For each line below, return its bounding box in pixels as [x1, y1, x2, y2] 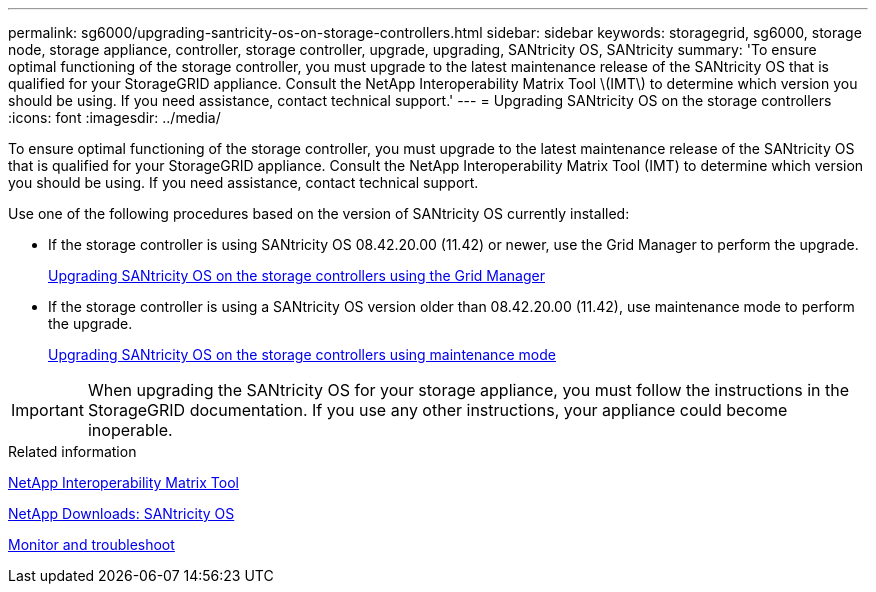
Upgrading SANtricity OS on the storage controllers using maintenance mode [48, 346, 556, 363]
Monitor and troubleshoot [8, 536, 175, 553]
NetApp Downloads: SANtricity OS [8, 505, 235, 522]
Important [11, 400, 84, 420]
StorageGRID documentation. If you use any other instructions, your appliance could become [87, 400, 788, 420]
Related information [8, 443, 137, 460]
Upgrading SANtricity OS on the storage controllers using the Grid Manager [48, 267, 545, 284]
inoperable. [87, 420, 173, 440]
